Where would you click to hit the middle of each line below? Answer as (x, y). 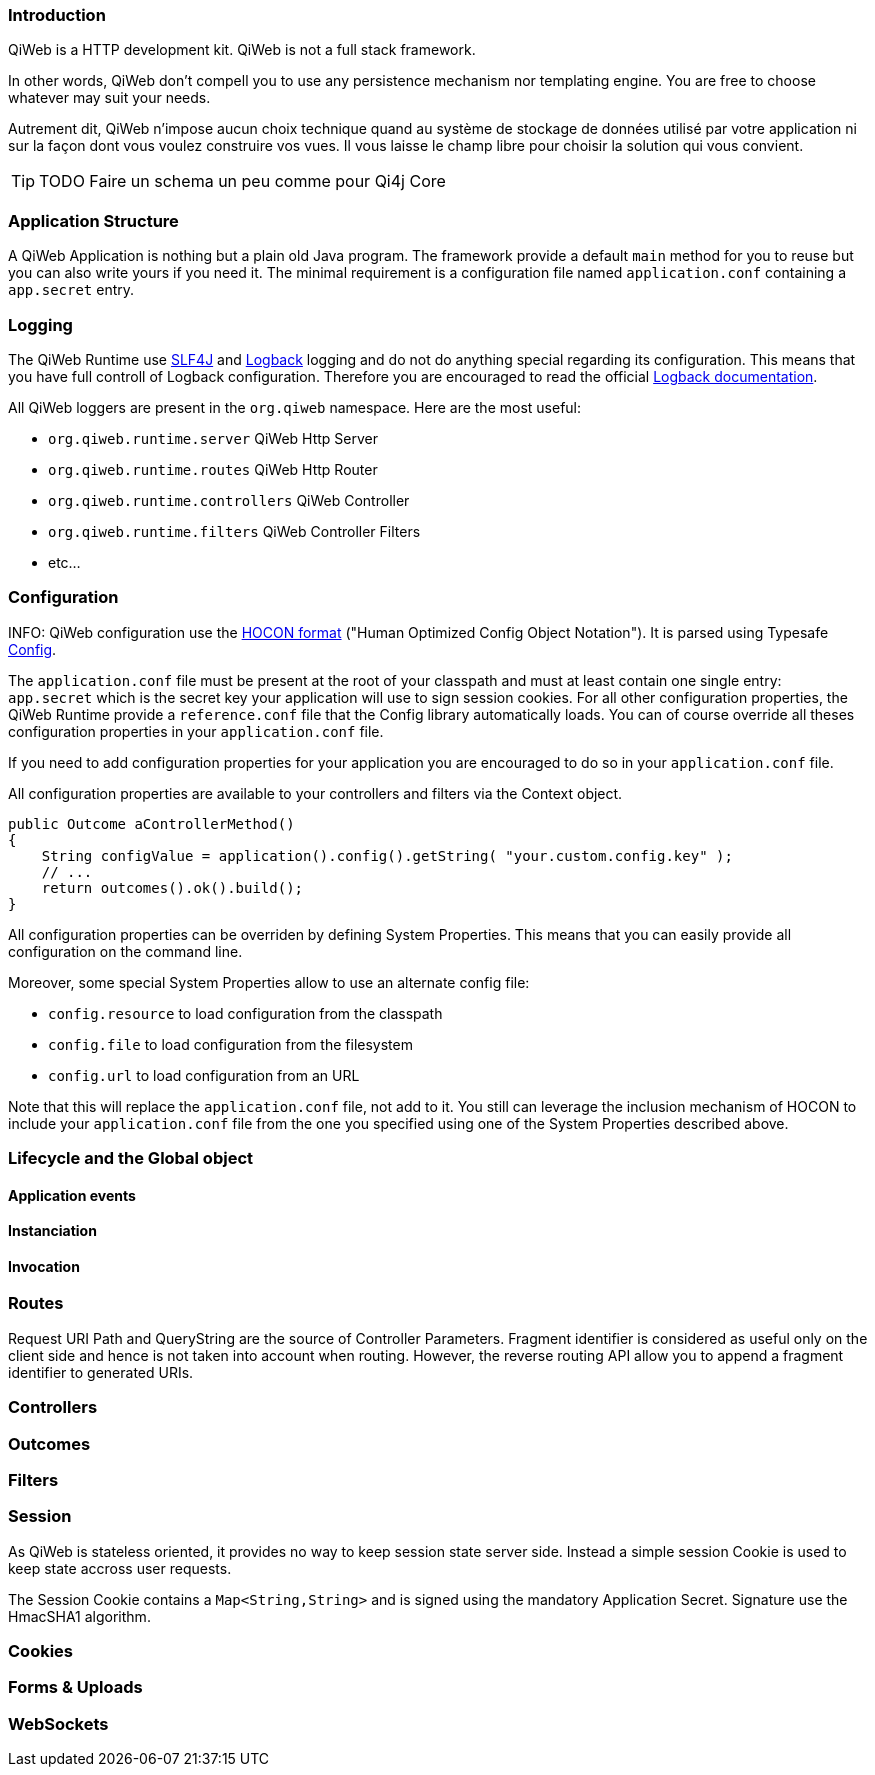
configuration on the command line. (125, 951)
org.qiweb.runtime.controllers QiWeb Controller (229, 500)
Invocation (44, 1266)
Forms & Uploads (75, 1687)
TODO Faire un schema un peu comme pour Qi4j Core (242, 181)
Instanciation (52, 1231)
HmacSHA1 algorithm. (79, 1616)
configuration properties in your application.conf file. (196, 731)
